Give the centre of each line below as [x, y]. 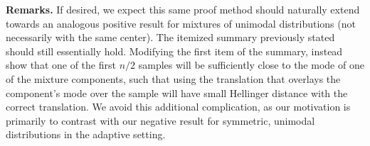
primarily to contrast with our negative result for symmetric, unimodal [160, 120]
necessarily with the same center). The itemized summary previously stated [170, 37]
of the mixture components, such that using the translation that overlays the [173, 78]
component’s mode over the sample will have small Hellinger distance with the [177, 92]
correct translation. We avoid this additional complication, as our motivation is [178, 107]
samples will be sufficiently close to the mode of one [251, 65]
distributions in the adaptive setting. [86, 134]
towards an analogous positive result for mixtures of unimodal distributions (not [181, 23]
